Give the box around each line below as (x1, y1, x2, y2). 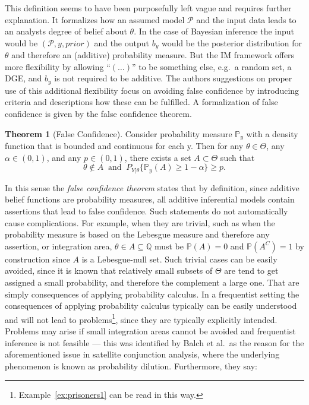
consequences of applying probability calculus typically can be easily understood (5, 299, 297, 312)
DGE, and (5, 72, 42, 84)
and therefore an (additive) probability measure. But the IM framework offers (11, 49, 295, 61)
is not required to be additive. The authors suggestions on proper (54, 72, 292, 84)
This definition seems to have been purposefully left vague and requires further (5, 2, 292, 14)
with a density (246, 127, 298, 140)
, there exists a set (124, 151, 191, 163)
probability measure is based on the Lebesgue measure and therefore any (5, 228, 270, 241)
